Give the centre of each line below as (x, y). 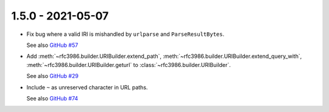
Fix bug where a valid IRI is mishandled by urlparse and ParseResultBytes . (126, 34)
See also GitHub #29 (52, 76)
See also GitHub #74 (52, 98)
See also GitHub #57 (52, 45)
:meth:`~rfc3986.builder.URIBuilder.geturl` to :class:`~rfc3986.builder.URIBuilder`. (129, 65)
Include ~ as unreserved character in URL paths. (87, 87)
